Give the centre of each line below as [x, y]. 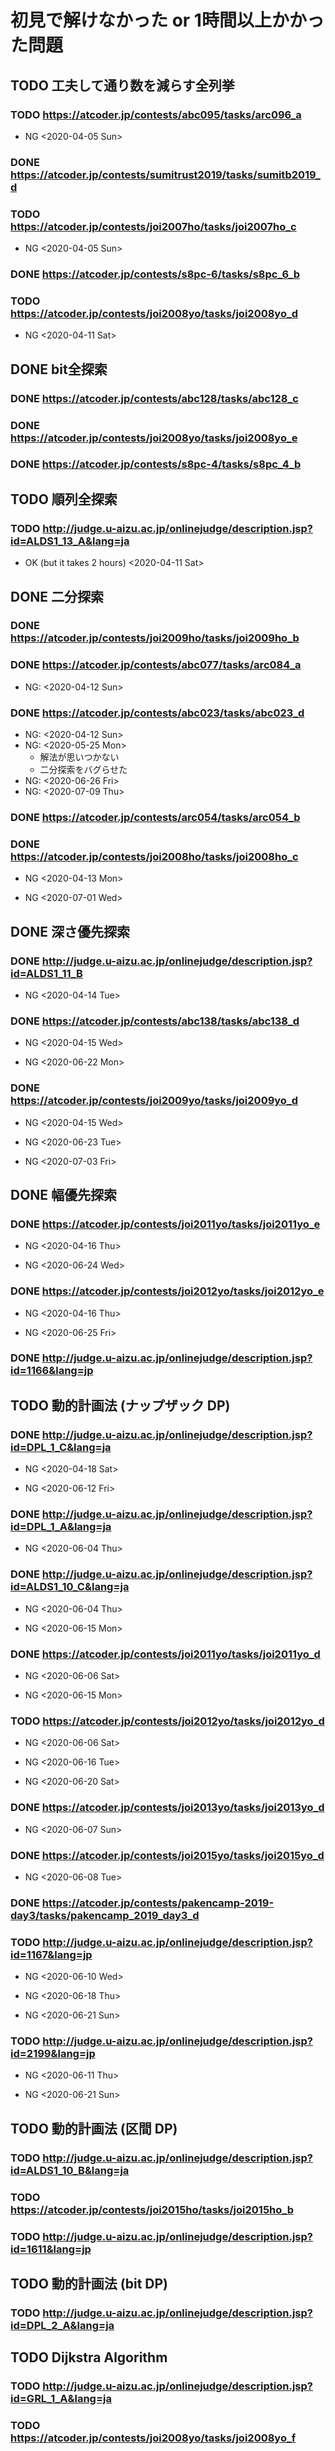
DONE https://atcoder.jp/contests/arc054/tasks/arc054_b [155, 817]
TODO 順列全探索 [64, 499]
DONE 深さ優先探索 [70, 931]
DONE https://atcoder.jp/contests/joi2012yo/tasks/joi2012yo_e [167, 1291]
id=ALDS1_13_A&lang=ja [70, 541]
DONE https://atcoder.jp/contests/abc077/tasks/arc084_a [156, 665]
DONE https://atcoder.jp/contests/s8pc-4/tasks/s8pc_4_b [156, 464]
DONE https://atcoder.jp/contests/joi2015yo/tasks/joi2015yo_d [167, 1855]
